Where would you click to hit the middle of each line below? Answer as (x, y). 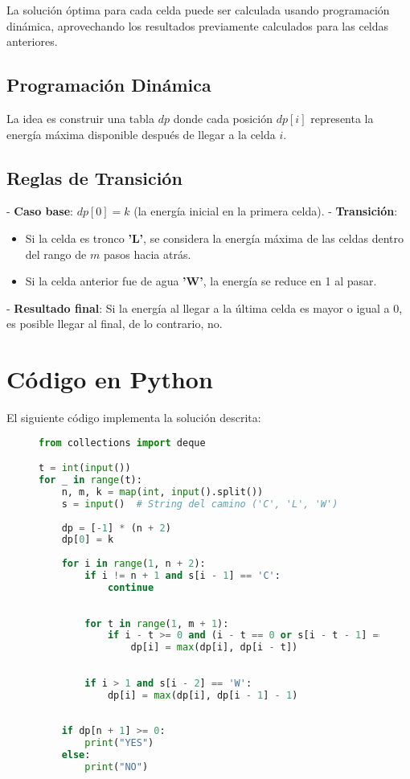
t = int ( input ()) (85, 468)
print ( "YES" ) (119, 743)
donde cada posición (223, 118)
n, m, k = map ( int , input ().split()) (162, 492)
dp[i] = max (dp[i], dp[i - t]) (214, 648)
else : (76, 755)
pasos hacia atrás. (147, 254)
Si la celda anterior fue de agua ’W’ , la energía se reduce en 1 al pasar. (201, 281)
